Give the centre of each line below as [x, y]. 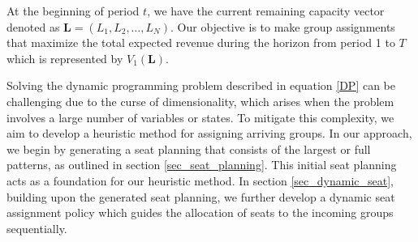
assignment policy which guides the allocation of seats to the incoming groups [200, 212]
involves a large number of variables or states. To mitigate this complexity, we [200, 117]
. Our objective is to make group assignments [283, 26]
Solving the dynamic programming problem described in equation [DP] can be [201, 85]
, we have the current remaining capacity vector [266, 11]
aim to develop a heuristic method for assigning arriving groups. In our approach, [209, 133]
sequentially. [37, 228]
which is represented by [65, 58]
